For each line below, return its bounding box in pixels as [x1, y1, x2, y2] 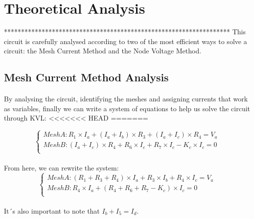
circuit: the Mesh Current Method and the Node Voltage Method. [4, 46, 202, 56]
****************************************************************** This [4, 26, 246, 37]
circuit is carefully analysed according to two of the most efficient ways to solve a [4, 36, 247, 46]
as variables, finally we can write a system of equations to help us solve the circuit [4, 103, 251, 113]
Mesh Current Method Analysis [4, 70, 169, 85]
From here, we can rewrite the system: [4, 163, 119, 173]
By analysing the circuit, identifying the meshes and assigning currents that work [4, 94, 248, 104]
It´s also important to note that [4, 206, 100, 216]
